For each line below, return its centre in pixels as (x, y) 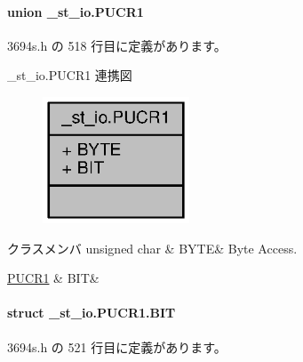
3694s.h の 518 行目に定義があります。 (117, 45)
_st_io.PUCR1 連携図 (70, 75)
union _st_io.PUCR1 (76, 11)
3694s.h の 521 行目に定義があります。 (117, 346)
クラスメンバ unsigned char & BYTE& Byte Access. (152, 248)
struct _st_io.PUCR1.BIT (92, 313)
